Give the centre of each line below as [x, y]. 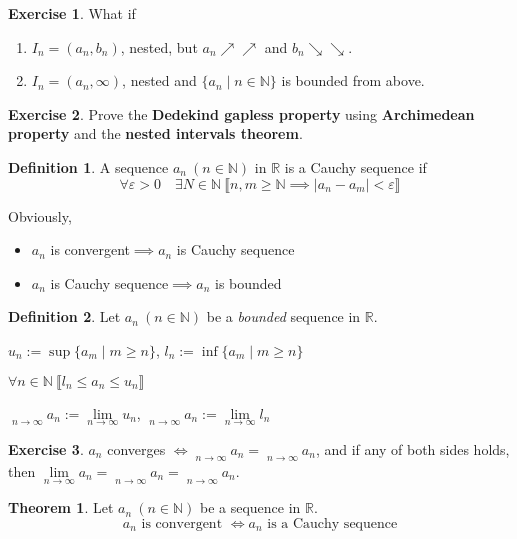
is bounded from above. [353, 80]
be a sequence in [250, 507]
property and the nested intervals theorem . [155, 133]
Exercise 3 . [46, 448]
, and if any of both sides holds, [412, 448]
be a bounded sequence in [283, 316]
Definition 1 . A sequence [88, 166]
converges [136, 448]
